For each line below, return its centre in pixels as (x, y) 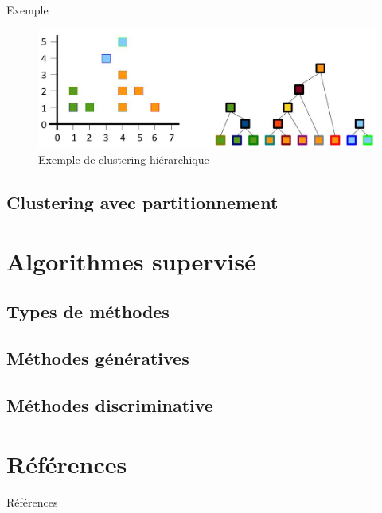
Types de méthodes (88, 311)
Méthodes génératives (98, 358)
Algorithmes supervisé (131, 260)
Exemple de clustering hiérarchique (124, 159)
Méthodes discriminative (110, 405)
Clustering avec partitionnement (142, 202)
